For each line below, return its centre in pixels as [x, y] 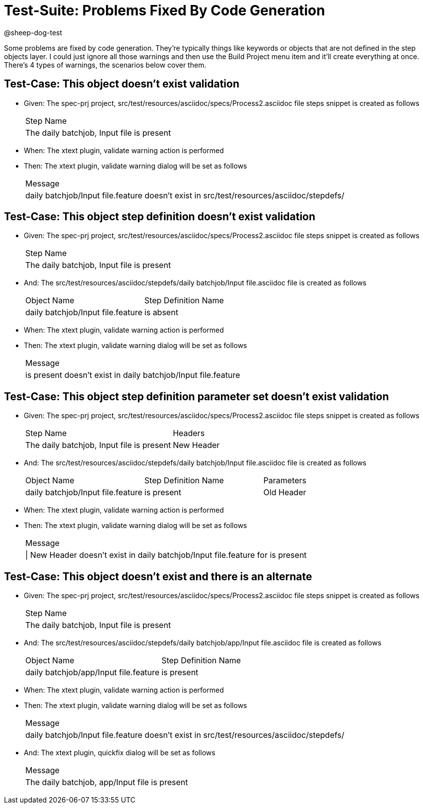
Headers [189, 433]
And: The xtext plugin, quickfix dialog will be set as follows [120, 753]
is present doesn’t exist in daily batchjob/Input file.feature [133, 375]
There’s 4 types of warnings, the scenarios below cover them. [105, 65]
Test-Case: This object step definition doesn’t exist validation [160, 217]
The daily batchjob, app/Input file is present [107, 782]
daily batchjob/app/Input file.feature [93, 673]
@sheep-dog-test [33, 32]
